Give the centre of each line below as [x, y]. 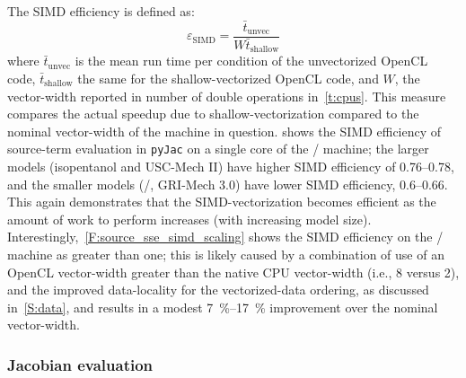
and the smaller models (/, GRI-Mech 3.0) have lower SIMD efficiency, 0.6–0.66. [228, 184]
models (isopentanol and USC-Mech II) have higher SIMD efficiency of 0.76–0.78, [231, 167]
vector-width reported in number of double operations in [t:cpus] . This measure [227, 96]
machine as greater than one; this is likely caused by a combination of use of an [226, 254]
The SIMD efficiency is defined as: [101, 11]
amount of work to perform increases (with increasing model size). [189, 219]
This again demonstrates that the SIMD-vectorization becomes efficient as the [222, 202]
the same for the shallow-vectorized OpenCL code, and [228, 78]
